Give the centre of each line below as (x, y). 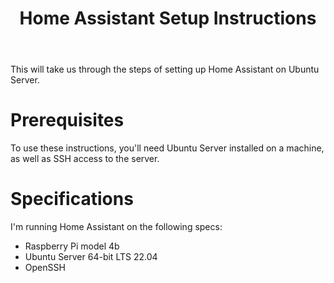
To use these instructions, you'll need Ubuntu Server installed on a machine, (167, 148)
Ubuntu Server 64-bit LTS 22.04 (91, 257)
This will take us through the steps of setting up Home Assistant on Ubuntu (165, 69)
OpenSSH (45, 268)
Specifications (72, 199)
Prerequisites (67, 120)
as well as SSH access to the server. (85, 159)
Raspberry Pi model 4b (72, 246)
